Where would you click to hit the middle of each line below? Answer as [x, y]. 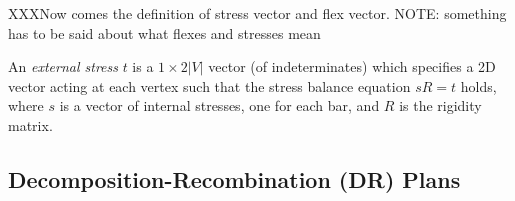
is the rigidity [440, 105]
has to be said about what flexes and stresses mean [164, 32]
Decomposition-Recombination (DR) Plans [234, 178]
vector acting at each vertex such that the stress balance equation [209, 85]
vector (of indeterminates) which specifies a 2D [352, 66]
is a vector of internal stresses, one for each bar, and [219, 105]
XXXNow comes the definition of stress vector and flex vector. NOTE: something [257, 13]
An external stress [63, 66]
